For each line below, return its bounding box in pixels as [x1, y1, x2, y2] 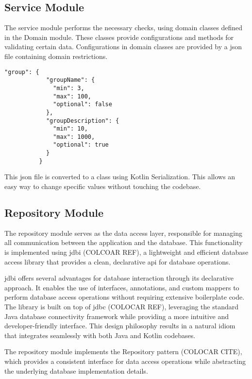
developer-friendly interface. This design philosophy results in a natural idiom [4, 321, 235, 331]
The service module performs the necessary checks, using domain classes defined [4, 22, 242, 33]
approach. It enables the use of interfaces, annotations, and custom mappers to [4, 282, 239, 292]
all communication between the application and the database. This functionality [4, 237, 243, 247]
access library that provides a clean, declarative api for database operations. [4, 256, 231, 266]
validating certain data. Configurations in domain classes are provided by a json [4, 41, 242, 52]
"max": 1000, [53, 133, 95, 140]
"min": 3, [53, 84, 84, 92]
